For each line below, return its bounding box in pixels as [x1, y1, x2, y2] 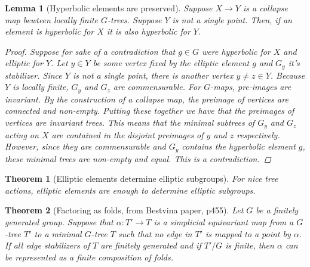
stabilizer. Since [5, 69, 62, 81]
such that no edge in [118, 227, 192, 240]
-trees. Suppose [108, 13, 162, 26]
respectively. [237, 128, 280, 141]
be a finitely [256, 204, 299, 216]
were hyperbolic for [202, 45, 271, 57]
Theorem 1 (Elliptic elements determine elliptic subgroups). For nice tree [5, 172, 278, 185]
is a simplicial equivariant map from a [154, 215, 294, 228]
